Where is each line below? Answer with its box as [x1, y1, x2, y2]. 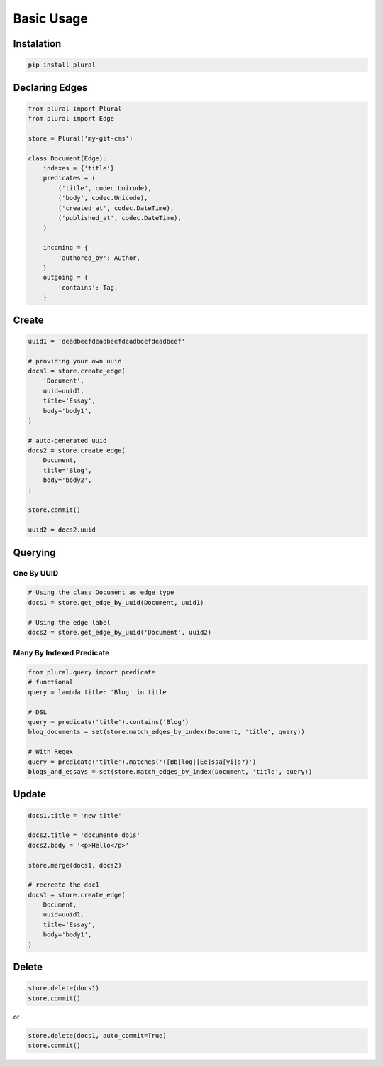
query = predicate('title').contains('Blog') [28, 718, 189, 726]
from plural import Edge [28, 114, 115, 123]
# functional [28, 678, 74, 686]
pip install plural [28, 61, 96, 69]
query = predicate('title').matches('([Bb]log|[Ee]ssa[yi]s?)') [28, 757, 257, 766]
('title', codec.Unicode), [57, 184, 152, 192]
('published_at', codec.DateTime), [57, 214, 182, 222]
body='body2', [43, 476, 92, 484]
